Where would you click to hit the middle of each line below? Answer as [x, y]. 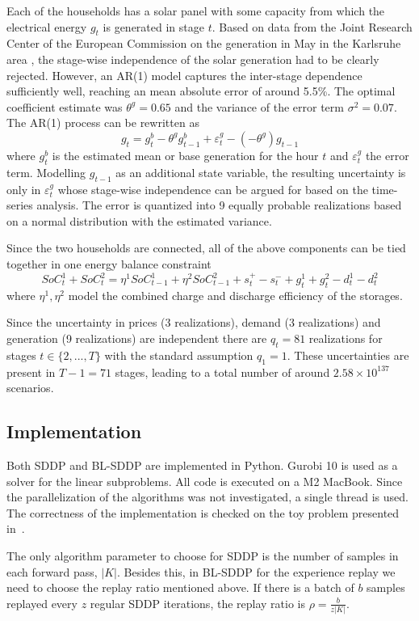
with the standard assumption [179, 355]
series [20, 205]
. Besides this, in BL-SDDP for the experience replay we [256, 571]
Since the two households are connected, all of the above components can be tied [206, 248]
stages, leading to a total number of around [222, 372]
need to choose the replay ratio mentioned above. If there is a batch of [180, 587]
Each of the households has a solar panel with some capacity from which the [196, 11]
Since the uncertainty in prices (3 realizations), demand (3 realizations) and [194, 322]
